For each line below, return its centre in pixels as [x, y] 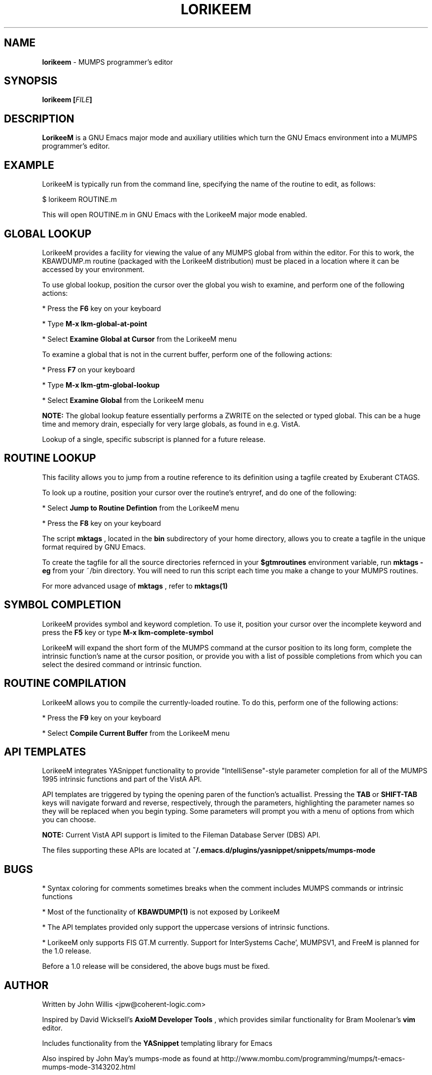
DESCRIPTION [39, 119]
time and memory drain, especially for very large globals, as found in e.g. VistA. [171, 424]
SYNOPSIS [31, 81]
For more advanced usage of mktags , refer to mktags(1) [135, 586]
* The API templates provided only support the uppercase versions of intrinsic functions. [186, 927]
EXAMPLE [29, 165]
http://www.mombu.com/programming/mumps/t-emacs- [313, 1059]
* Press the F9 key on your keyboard [102, 717]
